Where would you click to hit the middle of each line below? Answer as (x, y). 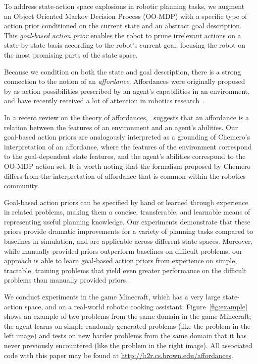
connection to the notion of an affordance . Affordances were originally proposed (125, 81)
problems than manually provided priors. (66, 280)
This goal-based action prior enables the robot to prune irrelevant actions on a (123, 35)
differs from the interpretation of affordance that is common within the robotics (125, 176)
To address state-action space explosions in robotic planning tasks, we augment (124, 6)
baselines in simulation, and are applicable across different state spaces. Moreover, (128, 241)
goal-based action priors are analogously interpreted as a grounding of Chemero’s (127, 137)
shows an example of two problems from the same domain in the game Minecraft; (128, 316)
